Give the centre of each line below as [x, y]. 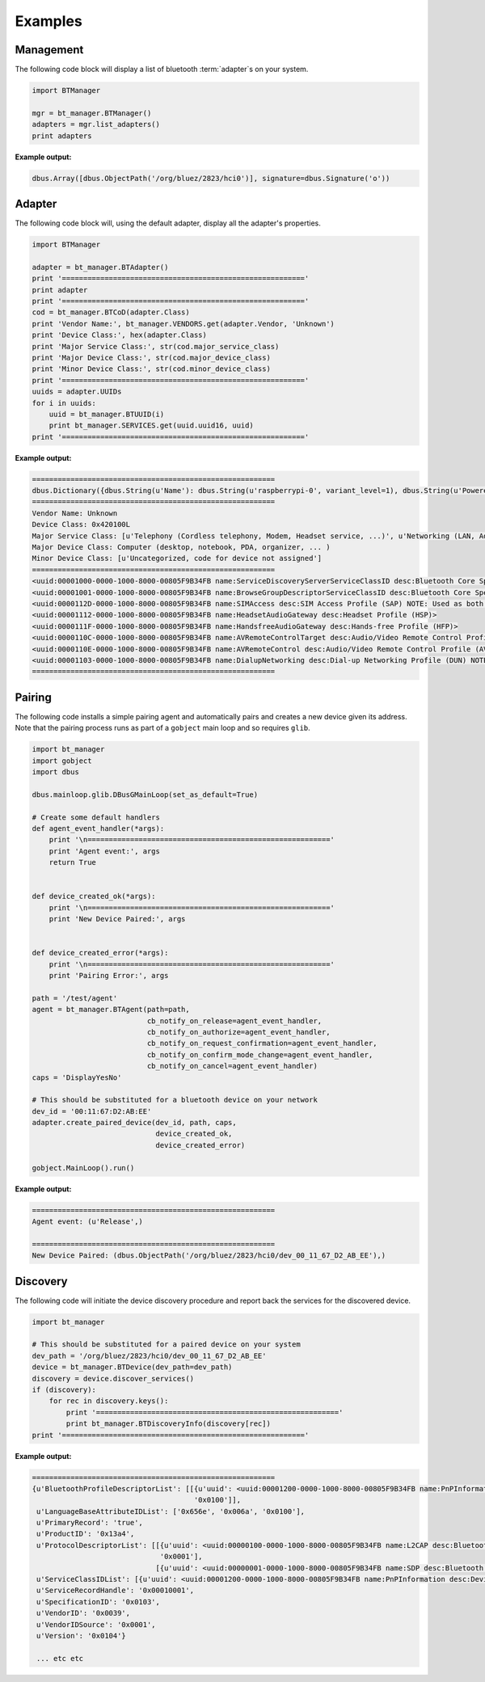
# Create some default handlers [96, 817]
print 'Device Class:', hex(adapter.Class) [120, 335]
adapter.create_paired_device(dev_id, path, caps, [135, 1123]
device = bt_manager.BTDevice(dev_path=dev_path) [132, 1367]
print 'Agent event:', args [105, 851]
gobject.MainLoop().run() [83, 1168]
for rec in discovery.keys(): [109, 1401]
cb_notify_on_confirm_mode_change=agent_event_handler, [260, 1054]
